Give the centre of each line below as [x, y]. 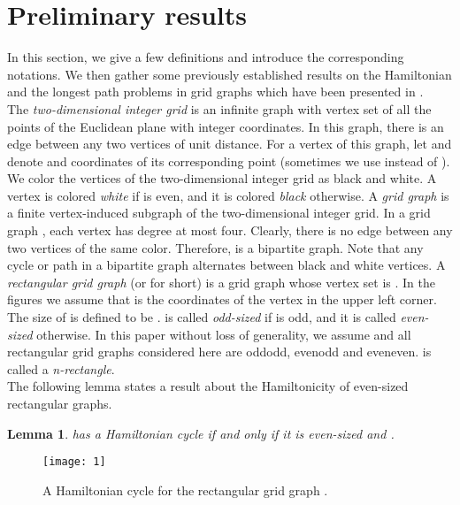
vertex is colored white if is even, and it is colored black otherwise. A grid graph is [228, 195]
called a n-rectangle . [61, 368]
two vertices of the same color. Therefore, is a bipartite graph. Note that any [215, 247]
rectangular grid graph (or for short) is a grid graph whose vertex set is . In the [221, 282]
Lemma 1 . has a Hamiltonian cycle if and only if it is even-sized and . [201, 433]
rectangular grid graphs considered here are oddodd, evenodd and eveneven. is [219, 352]
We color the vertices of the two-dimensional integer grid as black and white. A [222, 178]
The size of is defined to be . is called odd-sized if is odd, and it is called [202, 317]
